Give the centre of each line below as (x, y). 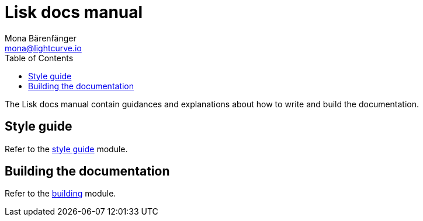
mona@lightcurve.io (43, 48)
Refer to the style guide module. (66, 149)
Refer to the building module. (60, 194)
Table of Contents (39, 58)
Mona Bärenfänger (41, 38)
